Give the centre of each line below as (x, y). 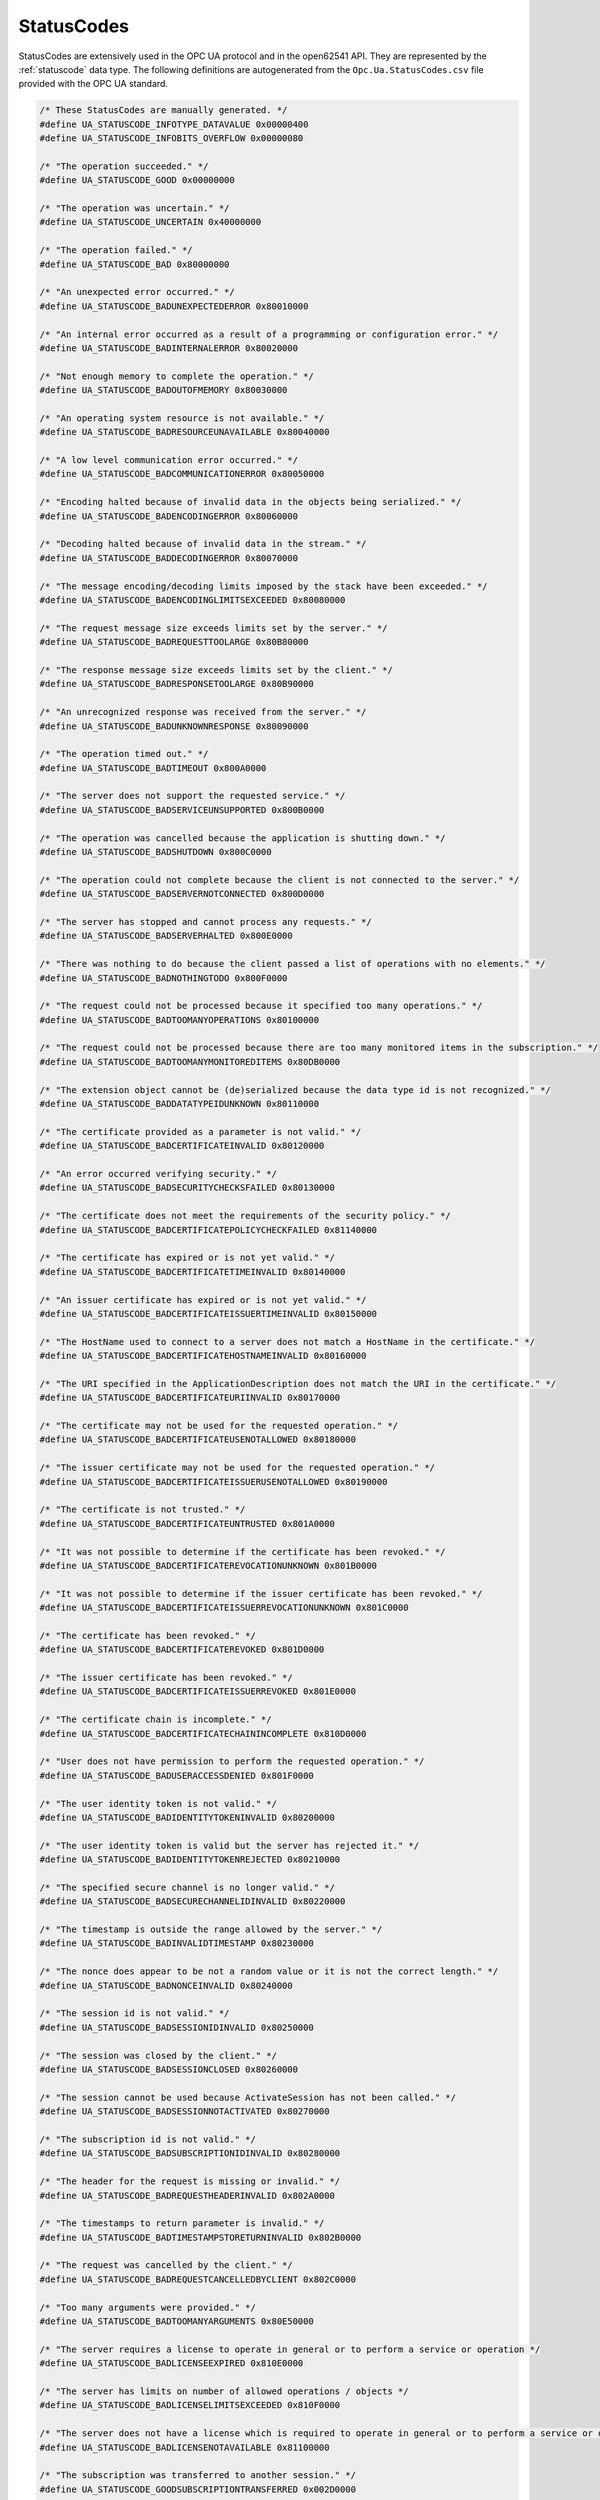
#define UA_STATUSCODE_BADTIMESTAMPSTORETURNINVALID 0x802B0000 (200, 2237)
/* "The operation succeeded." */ (124, 166)
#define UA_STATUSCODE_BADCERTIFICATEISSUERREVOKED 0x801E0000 (198, 1691)
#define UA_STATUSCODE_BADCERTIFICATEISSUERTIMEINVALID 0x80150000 (208, 1313)
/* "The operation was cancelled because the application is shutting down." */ (242, 838)
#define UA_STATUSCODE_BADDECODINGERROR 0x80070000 (169, 558)
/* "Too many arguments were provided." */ (148, 2307)
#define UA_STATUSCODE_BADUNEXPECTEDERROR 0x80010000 (174, 306)
